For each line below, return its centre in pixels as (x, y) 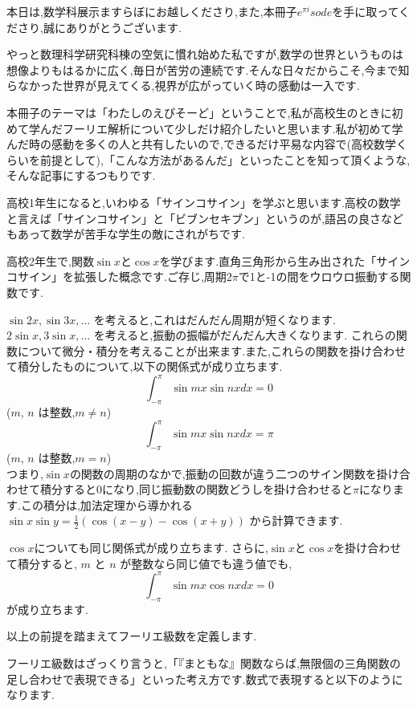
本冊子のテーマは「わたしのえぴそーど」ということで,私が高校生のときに (199, 112)
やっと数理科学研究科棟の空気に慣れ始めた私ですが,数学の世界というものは (205, 54)
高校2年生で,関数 (50, 260)
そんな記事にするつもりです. (81, 175)
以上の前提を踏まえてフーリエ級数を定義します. (132, 636)
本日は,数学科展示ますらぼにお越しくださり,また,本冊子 (152, 11)
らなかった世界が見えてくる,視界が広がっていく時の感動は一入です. (183, 85)
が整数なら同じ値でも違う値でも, (206, 563)
